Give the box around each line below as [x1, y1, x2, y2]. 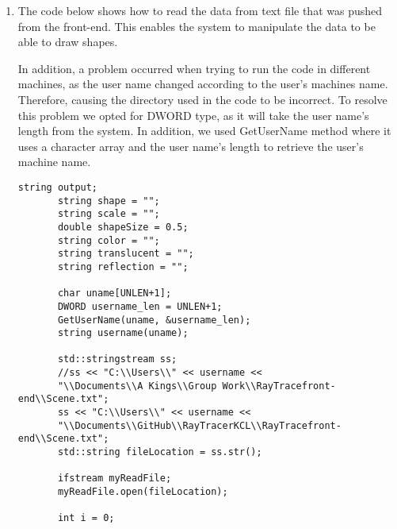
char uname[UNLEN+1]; [57, 288, 172, 299]
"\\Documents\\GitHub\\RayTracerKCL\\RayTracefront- [57, 419, 342, 431]
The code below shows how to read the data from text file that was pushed [17, 2, 383, 18]
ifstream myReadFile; [57, 473, 172, 485]
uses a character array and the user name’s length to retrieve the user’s [17, 137, 364, 154]
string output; [17, 181, 98, 193]
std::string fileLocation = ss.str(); [57, 446, 262, 458]
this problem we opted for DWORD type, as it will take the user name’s [17, 106, 369, 123]
